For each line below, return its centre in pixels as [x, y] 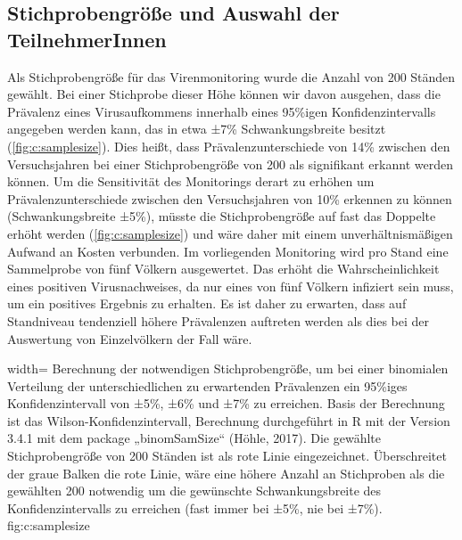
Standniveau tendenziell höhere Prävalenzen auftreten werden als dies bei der [219, 320]
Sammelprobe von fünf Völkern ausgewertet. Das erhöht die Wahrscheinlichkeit [223, 269]
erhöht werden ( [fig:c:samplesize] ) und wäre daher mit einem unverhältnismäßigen [230, 233]
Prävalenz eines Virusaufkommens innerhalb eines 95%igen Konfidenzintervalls [222, 111]
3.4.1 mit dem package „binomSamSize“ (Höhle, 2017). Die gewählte [194, 438]
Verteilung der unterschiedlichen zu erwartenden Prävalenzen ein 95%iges [207, 385]
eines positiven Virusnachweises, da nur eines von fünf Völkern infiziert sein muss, [231, 286]
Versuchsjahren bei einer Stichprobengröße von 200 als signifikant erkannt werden [230, 164]
